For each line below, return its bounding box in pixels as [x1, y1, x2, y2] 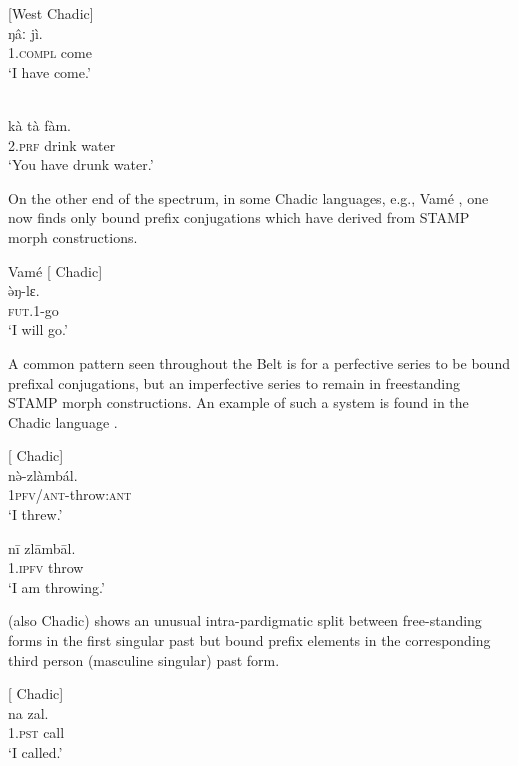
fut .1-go [8, 299, 59, 320]
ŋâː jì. [8, 22, 43, 43]
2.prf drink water [8, 134, 116, 155]
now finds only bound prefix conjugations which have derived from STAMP [8, 207, 470, 228]
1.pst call [8, 722, 65, 743]
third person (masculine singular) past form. [8, 649, 280, 670]
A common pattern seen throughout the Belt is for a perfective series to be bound [8, 352, 510, 373]
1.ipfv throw [8, 557, 84, 578]
